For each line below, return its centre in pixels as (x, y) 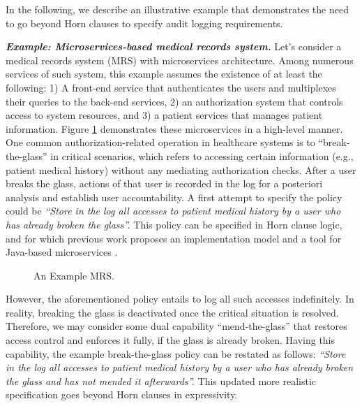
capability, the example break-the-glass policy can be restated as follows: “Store (176, 353)
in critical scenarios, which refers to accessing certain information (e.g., (202, 155)
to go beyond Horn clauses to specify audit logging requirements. (144, 23)
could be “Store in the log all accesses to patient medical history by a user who (173, 211)
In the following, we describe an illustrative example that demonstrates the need (177, 9)
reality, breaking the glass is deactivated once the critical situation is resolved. (172, 312)
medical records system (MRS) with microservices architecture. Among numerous (180, 60)
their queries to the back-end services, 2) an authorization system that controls (174, 101)
